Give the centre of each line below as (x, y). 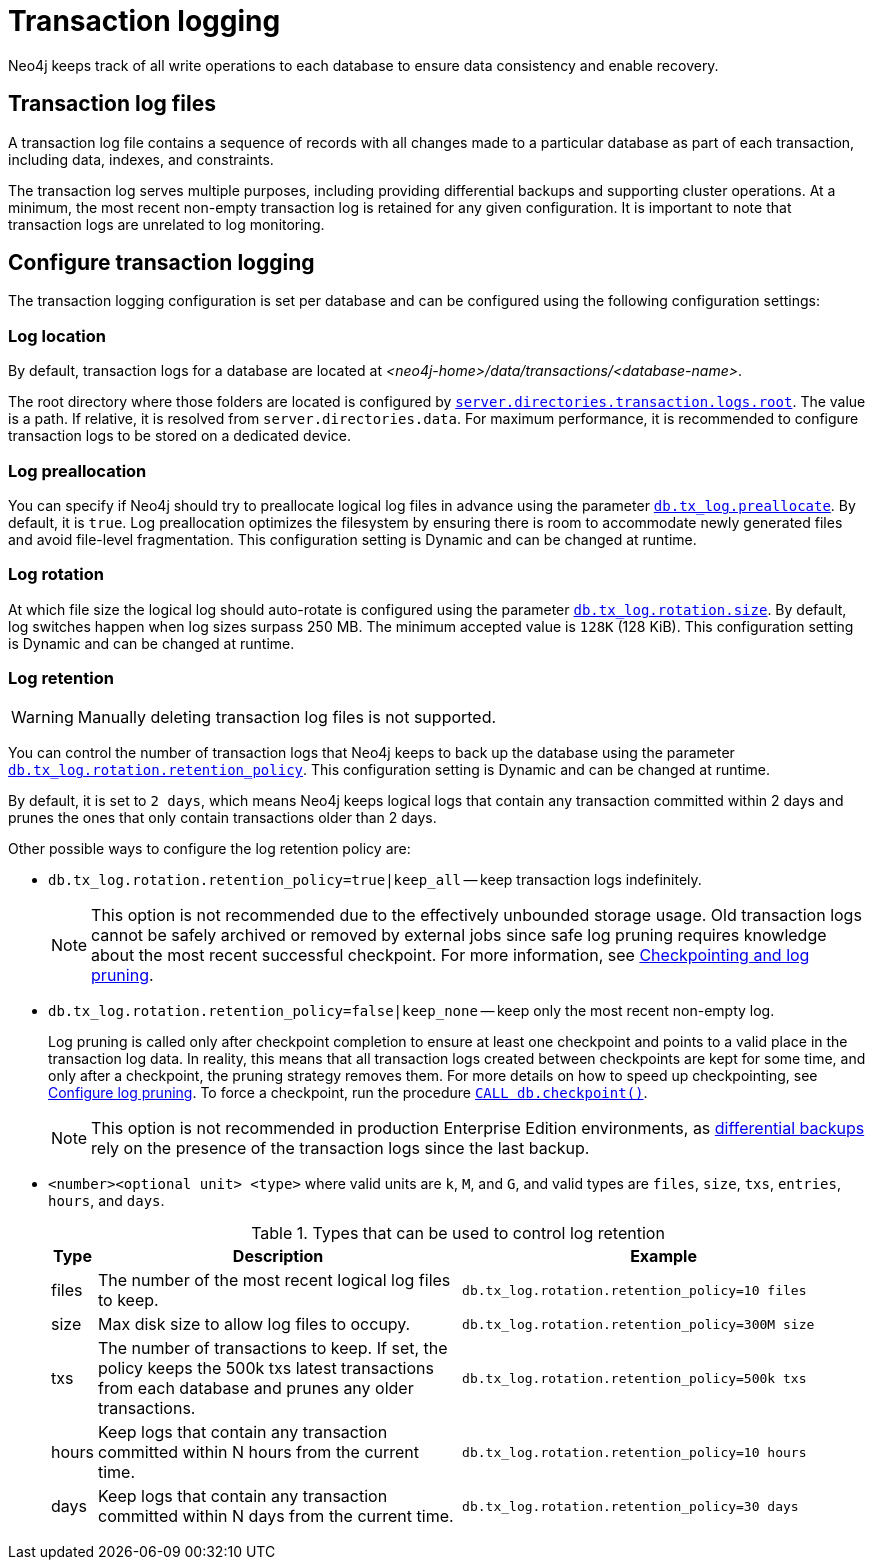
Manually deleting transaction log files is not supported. (287, 717)
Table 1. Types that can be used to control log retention (458, 1233)
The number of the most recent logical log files (274, 1280)
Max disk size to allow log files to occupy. (254, 1324)
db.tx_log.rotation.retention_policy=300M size (638, 1324)
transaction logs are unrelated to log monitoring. (166, 224)
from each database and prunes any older (255, 1388)
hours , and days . (106, 1201)
